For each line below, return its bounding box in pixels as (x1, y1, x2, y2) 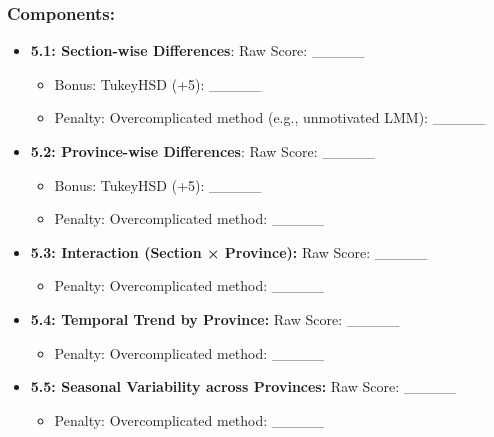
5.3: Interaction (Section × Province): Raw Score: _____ (30, 241, 428, 262)
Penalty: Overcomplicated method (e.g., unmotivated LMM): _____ (54, 107, 486, 128)
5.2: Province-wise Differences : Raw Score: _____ (30, 141, 375, 161)
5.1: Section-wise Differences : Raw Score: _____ (30, 40, 365, 61)
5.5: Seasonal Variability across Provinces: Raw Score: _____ (30, 376, 457, 397)
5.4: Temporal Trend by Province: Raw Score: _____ (30, 308, 400, 329)
